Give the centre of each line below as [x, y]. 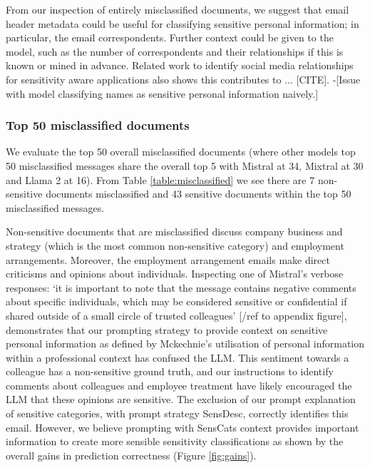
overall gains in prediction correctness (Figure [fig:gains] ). [131, 455]
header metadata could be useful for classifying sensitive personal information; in [183, 23]
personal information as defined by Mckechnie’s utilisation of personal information [185, 344]
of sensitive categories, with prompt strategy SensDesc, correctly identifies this [177, 413]
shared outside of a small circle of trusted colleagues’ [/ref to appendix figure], [176, 315]
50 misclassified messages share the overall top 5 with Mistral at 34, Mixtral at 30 [185, 165]
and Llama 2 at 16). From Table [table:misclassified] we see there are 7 [160, 179]
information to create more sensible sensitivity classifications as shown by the [175, 441]
